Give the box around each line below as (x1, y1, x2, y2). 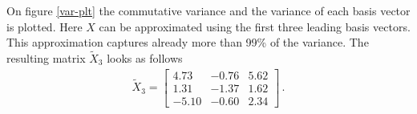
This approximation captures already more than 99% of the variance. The (6, 34, 369, 51)
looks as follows (107, 50, 183, 66)
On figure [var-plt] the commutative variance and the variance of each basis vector (6, 2, 411, 18)
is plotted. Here (6, 18, 83, 35)
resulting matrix (6, 50, 86, 66)
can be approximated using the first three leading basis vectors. (99, 18, 411, 35)
